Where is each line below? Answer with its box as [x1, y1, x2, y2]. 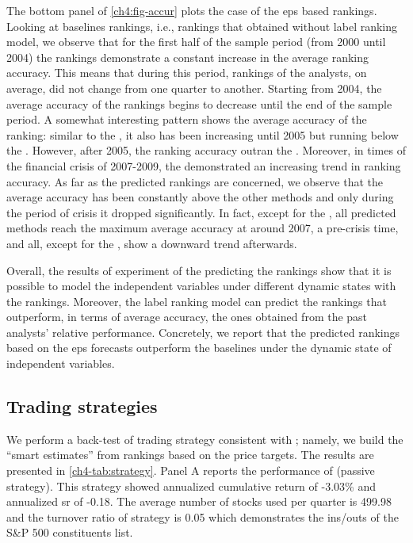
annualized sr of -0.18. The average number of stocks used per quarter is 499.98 [6, 493, 392, 510]
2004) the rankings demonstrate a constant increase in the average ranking [6, 48, 369, 65]
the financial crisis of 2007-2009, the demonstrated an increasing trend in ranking [6, 157, 401, 174]
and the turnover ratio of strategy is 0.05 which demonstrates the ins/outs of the [6, 508, 399, 525]
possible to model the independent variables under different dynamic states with [6, 277, 396, 294]
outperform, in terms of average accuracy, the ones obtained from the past [6, 308, 368, 325]
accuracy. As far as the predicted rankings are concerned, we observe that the [6, 173, 383, 189]
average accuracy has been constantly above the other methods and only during [6, 189, 394, 205]
